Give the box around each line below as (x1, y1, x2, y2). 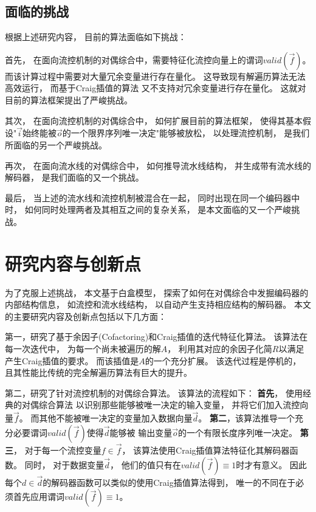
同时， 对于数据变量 (24, 458, 105, 471)
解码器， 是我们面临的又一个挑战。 (5, 171, 144, 184)
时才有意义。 (236, 458, 287, 471)
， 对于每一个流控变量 (13, 444, 101, 457)
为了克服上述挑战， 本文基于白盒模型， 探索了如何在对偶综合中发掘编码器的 (5, 286, 309, 299)
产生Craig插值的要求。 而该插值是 (5, 354, 139, 367)
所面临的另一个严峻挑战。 (5, 138, 107, 151)
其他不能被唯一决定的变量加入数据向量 (39, 412, 193, 424)
